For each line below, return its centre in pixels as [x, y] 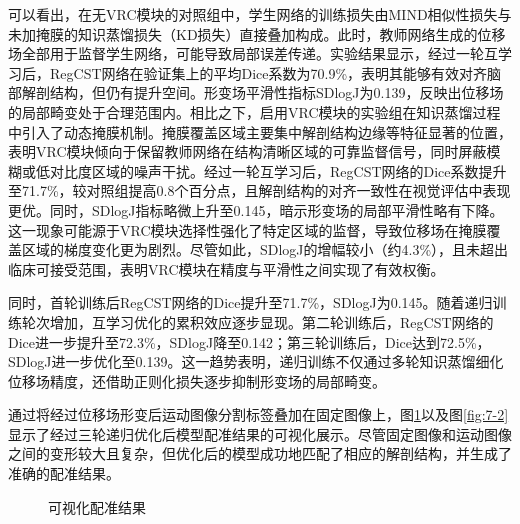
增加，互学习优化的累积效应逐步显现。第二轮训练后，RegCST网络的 [271, 321]
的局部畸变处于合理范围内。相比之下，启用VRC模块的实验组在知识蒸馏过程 [254, 111]
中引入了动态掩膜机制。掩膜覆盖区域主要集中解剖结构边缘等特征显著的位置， [260, 131]
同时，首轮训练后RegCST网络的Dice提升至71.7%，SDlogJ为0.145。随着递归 [250, 302]
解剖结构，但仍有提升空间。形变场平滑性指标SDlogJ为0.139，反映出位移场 [262, 92]
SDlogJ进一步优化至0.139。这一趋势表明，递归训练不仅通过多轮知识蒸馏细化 [256, 361]
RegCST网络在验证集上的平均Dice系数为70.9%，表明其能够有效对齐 [268, 72]
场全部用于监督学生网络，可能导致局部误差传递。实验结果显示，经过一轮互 [253, 53]
